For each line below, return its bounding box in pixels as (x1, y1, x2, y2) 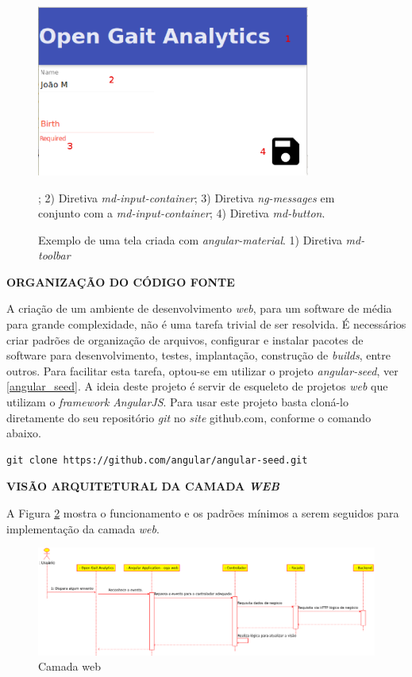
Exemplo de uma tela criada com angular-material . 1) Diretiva (38, 231, 342, 248)
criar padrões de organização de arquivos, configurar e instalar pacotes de (6, 331, 364, 348)
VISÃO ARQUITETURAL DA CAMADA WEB (6, 478, 279, 494)
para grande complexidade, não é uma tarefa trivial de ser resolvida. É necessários (6, 316, 406, 333)
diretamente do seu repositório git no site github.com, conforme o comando (6, 409, 372, 425)
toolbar (38, 247, 71, 263)
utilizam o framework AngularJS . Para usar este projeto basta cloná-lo (6, 394, 348, 410)
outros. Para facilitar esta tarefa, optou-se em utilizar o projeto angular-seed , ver (6, 362, 399, 379)
